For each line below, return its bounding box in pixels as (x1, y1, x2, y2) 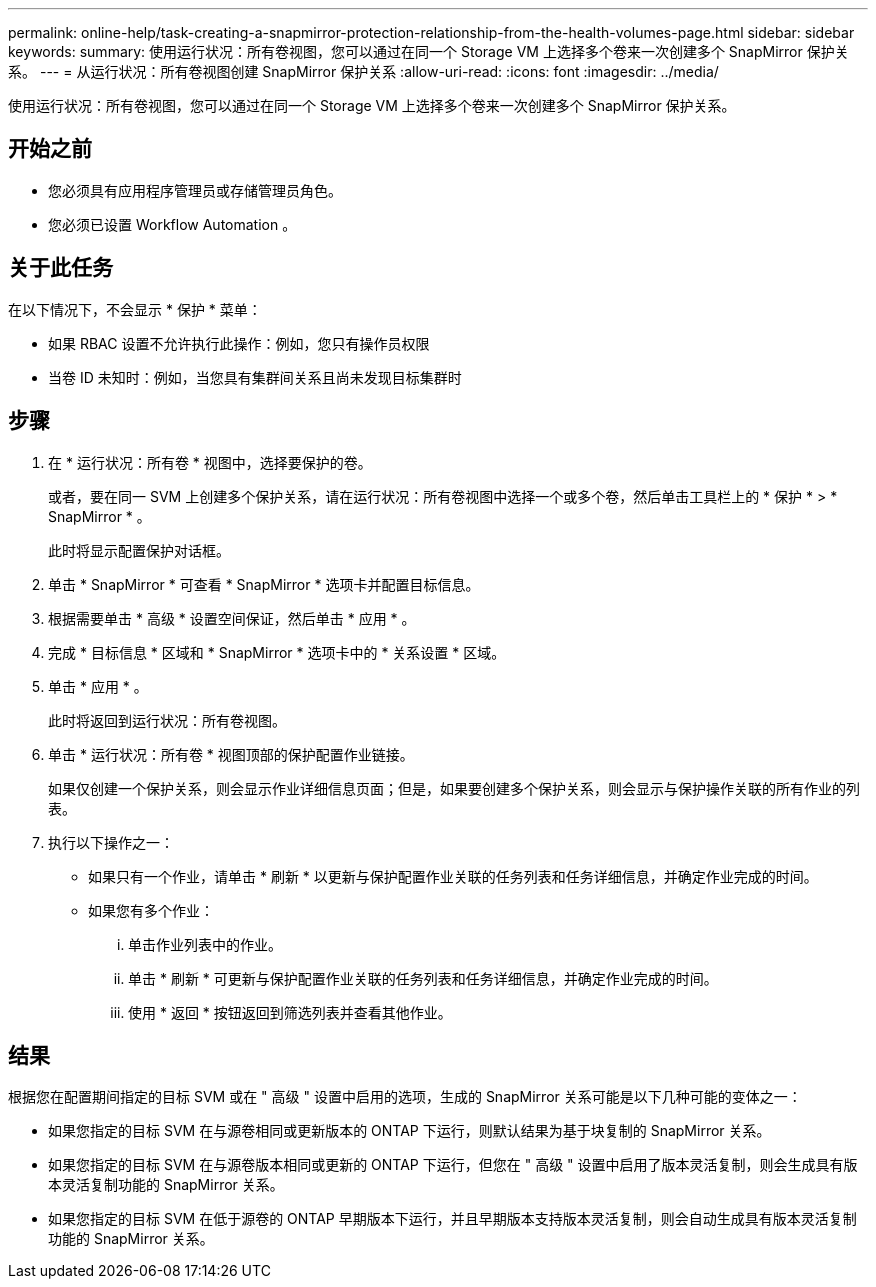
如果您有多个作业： (88, 901, 214, 919)
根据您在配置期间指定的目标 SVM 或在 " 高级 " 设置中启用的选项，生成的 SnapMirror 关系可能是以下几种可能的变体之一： (8, 1088, 802, 1106)
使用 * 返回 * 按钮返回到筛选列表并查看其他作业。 (128, 1003, 452, 1021)
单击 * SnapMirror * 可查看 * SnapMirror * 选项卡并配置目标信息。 (48, 575, 480, 593)
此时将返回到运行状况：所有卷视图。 (48, 711, 286, 729)
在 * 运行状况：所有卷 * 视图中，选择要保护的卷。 (48, 453, 372, 471)
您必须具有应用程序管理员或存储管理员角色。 (48, 181, 342, 199)
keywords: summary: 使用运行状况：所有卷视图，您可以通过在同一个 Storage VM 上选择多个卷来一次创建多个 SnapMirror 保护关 (8, 43, 849, 60)
